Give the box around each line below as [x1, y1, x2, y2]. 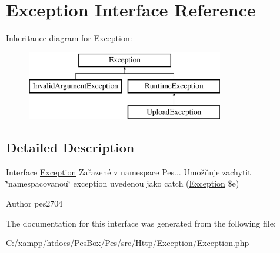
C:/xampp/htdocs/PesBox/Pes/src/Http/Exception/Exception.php [6, 237, 249, 249]
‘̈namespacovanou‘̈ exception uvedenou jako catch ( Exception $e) [6, 177, 239, 189]
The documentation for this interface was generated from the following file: [6, 217, 276, 229]
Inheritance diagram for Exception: [6, 32, 132, 44]
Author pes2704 [6, 197, 63, 209]
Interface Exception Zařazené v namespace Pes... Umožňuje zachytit [6, 165, 251, 178]
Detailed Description [6, 138, 135, 157]
